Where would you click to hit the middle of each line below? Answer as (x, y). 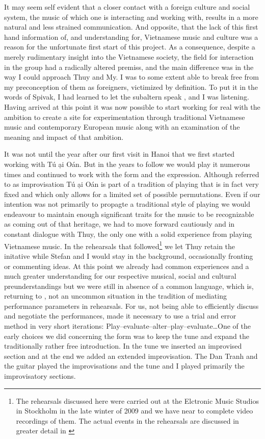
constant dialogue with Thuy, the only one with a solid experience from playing (128, 234)
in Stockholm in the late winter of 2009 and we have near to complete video (135, 411)
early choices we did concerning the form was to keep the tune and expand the (127, 336)
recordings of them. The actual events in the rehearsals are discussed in (127, 420)
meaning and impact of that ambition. (64, 137)
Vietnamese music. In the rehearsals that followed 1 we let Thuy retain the (120, 245)
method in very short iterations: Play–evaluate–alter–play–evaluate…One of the (127, 326)
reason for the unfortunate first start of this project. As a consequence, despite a (130, 47)
